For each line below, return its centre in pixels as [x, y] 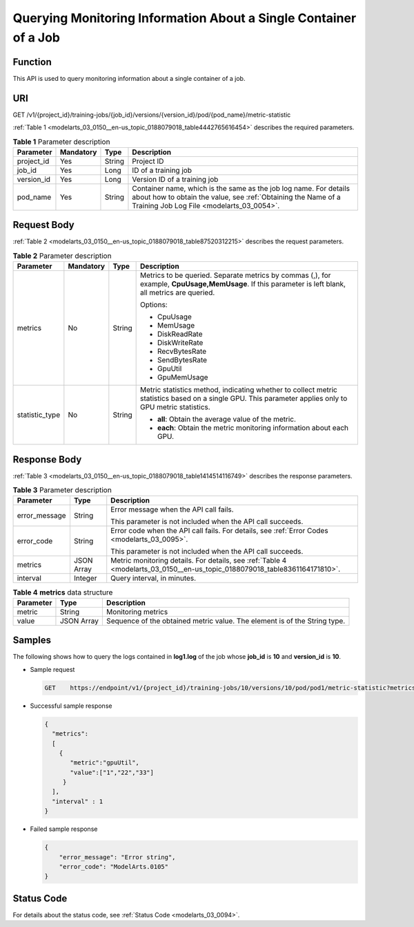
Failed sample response [64, 829]
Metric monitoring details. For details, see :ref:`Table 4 [199, 561]
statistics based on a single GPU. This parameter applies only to [244, 399]
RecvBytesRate [182, 351]
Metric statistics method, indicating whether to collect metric [238, 390]
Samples [32, 640]
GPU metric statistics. [175, 407]
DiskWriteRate [180, 343]
